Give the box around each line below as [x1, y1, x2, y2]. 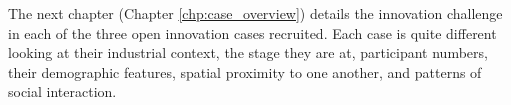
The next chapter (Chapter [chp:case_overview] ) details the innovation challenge [8, 3, 503, 23]
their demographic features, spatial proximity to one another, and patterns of [8, 61, 482, 82]
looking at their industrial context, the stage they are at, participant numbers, [8, 42, 488, 63]
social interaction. [8, 81, 117, 102]
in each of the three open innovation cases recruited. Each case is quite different [8, 22, 497, 43]
